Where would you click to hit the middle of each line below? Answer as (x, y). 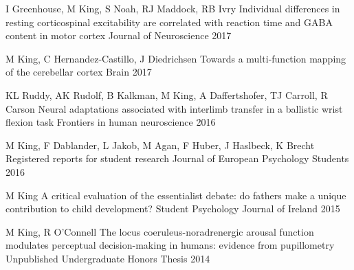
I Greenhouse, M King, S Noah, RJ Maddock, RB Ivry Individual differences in (173, 8)
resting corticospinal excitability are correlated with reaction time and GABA (169, 22)
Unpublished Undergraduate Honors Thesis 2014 (108, 258)
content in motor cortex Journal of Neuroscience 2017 (119, 35)
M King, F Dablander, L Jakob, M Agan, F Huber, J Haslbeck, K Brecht (160, 145)
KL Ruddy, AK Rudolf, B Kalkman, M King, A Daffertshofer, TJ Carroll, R (167, 94)
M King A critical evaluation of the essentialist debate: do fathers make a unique (176, 195)
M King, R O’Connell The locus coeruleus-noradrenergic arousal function (160, 231)
